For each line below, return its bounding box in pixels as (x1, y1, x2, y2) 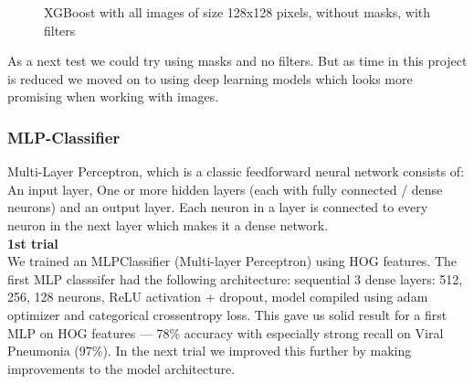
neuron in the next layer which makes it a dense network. (7, 215, 329, 234)
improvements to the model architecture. (7, 358, 236, 378)
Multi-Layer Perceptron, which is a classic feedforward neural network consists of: (7, 162, 465, 181)
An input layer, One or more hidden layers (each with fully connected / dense (7, 179, 443, 198)
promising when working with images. (7, 87, 219, 106)
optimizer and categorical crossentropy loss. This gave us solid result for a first (7, 304, 448, 324)
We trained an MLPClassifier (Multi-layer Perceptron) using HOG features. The (7, 251, 458, 271)
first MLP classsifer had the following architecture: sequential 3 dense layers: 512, (7, 269, 463, 288)
